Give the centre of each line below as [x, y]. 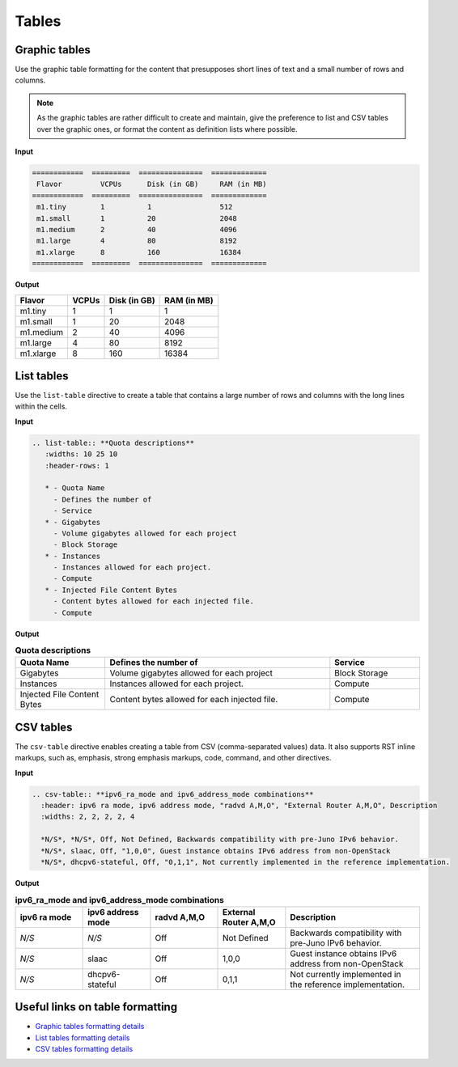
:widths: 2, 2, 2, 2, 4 [88, 817]
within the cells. [41, 406]
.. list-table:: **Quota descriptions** [113, 442]
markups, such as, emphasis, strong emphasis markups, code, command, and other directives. [173, 758]
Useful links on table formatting [96, 1007]
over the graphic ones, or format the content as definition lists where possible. [168, 129]
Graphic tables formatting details [90, 1027]
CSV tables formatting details [84, 1049]
